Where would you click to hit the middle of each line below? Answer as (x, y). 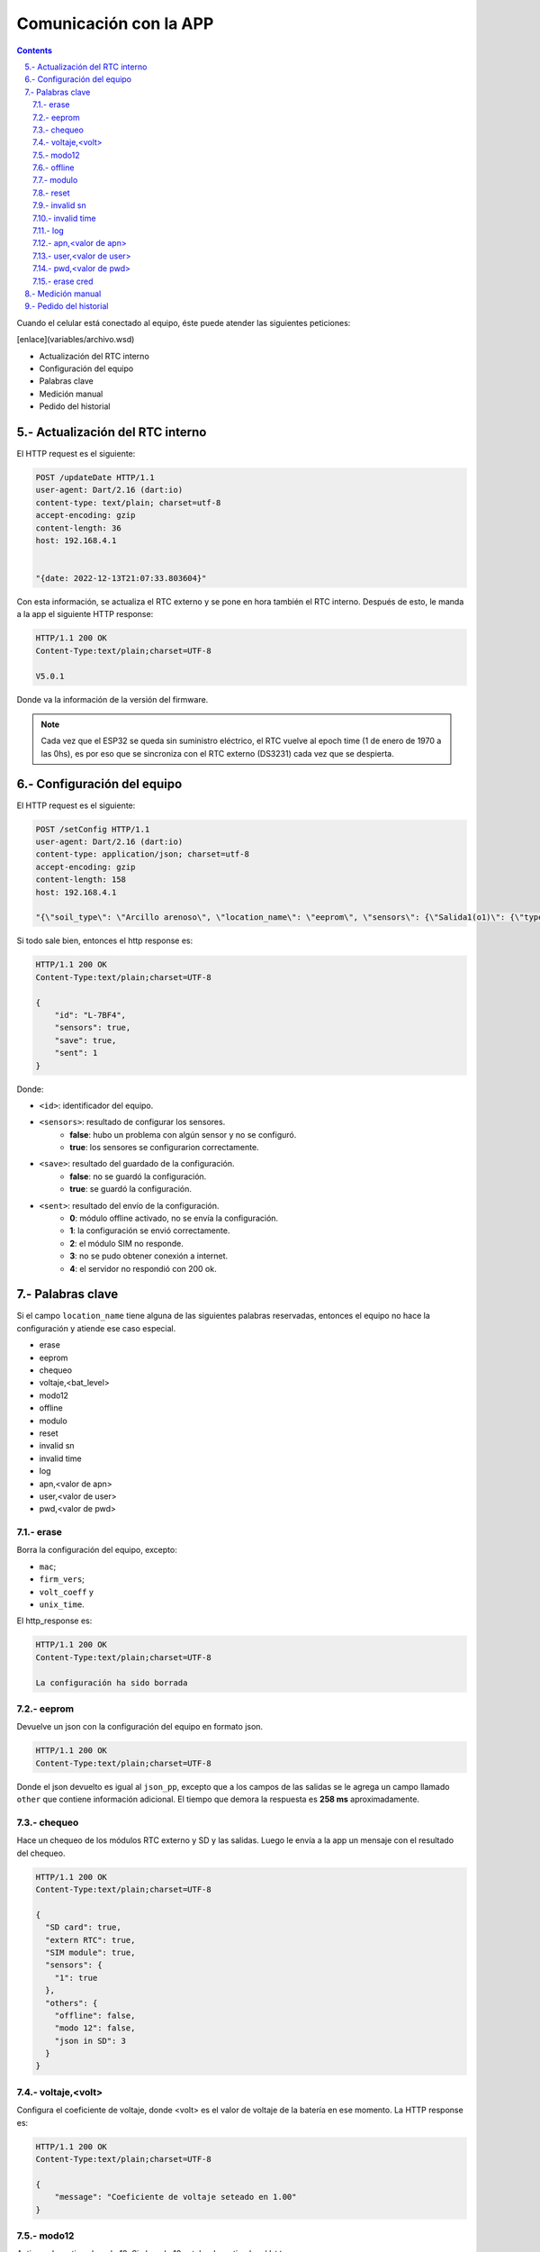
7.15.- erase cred (63, 281)
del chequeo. (41, 1853)
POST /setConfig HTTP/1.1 (93, 829)
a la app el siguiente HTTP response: (85, 614)
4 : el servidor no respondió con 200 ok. (143, 1268)
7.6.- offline (54, 168)
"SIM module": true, (90, 1952)
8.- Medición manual (63, 294)
